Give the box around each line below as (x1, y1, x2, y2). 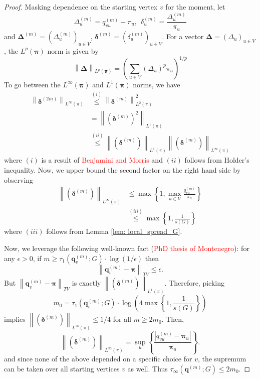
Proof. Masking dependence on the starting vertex (4, 2, 158, 12)
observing (4, 174, 34, 185)
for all (113, 314, 131, 324)
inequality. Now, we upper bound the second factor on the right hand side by (4, 165, 241, 175)
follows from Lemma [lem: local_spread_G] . (46, 226, 182, 236)
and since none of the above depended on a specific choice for (4, 353, 192, 364)
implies (4, 314, 26, 324)
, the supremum (197, 353, 246, 364)
